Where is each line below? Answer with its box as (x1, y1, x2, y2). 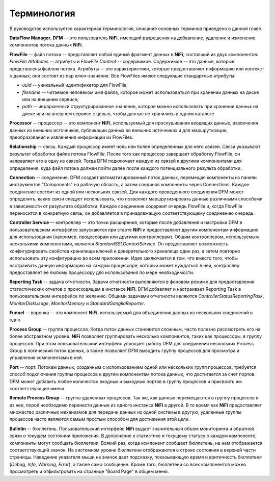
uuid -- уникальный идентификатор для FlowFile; (22, 82, 128, 88)
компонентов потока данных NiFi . (9, 42, 84, 48)
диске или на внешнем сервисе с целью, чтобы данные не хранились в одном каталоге (22, 110, 214, 117)
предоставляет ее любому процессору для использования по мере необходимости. (9, 269, 195, 275)
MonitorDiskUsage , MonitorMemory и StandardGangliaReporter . (9, 300, 146, 306)
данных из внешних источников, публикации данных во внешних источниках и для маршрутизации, (9, 127, 228, 133)
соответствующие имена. (9, 385, 66, 391)
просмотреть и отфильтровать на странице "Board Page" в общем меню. (9, 468, 169, 474)
